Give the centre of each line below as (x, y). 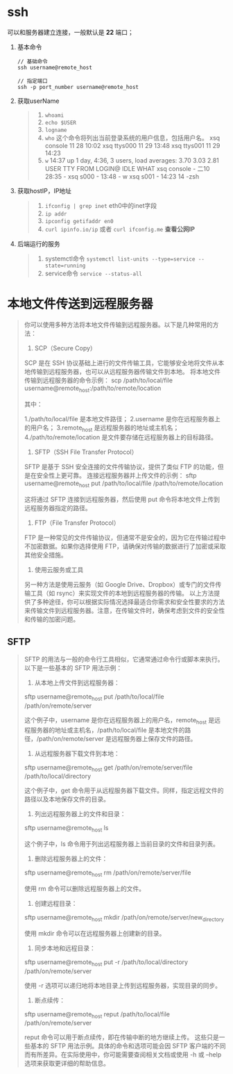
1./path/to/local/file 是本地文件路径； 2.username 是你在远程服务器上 (122, 418)
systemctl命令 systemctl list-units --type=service (120, 259)
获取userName (38, 101)
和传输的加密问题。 (52, 619)
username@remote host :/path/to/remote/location (93, 389)
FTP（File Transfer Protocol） (77, 523)
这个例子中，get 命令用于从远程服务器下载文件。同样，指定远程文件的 (124, 790)
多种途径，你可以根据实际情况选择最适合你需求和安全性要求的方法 (131, 602)
